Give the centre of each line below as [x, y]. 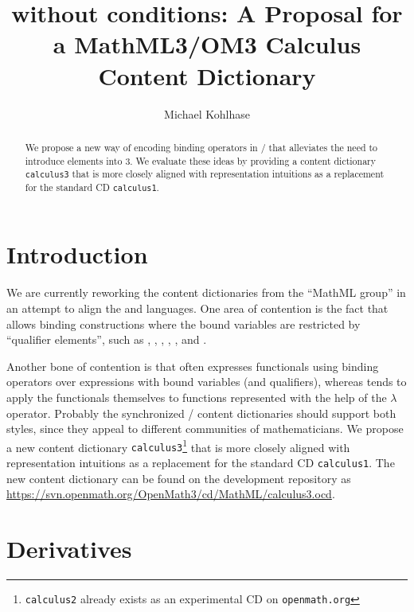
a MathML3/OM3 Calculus [207, 44]
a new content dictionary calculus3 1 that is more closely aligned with [178, 446]
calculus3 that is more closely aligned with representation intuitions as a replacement [205, 174]
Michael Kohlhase [207, 113]
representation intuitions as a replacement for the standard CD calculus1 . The [201, 463]
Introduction [77, 254]
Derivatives [69, 549]
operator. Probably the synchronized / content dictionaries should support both [201, 413]
